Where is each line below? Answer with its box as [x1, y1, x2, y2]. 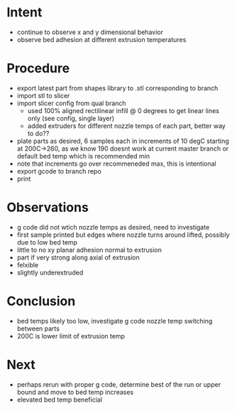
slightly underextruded [16, 268, 84, 277]
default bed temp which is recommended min [16, 151, 150, 160]
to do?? [27, 129, 50, 137]
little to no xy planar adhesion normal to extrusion [16, 245, 162, 254]
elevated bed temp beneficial [16, 395, 103, 404]
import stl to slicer [16, 91, 70, 100]
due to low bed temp [16, 237, 78, 246]
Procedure [6, 60, 70, 77]
